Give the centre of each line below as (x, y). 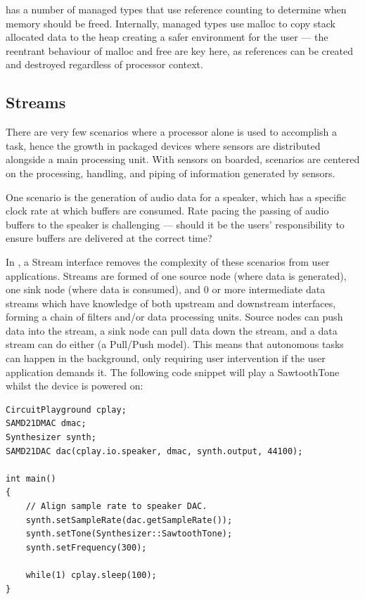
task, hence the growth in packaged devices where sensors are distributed (163, 145)
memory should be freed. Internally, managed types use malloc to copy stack (171, 23)
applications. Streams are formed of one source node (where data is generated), (176, 275)
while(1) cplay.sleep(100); (91, 575)
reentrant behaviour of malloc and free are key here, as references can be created (179, 50)
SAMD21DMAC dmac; (46, 424)
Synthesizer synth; (51, 438)
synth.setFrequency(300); (86, 547)
